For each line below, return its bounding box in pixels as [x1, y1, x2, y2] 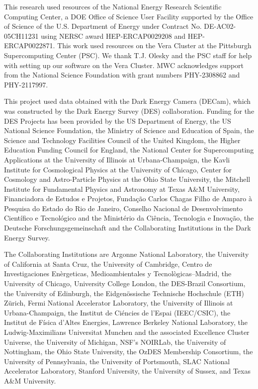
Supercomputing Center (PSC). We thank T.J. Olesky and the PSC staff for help [4, 50, 252, 60]
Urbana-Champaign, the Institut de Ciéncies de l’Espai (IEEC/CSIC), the [4, 307, 231, 317]
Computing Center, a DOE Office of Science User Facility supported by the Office [4, 11, 254, 21]
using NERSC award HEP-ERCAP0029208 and [41, 30, 186, 41]
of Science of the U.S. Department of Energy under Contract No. [4, 21, 202, 31]
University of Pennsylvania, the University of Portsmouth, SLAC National [4, 356, 230, 366]
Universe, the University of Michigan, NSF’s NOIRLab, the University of [4, 336, 226, 347]
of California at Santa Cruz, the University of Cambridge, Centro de [4, 258, 212, 269]
